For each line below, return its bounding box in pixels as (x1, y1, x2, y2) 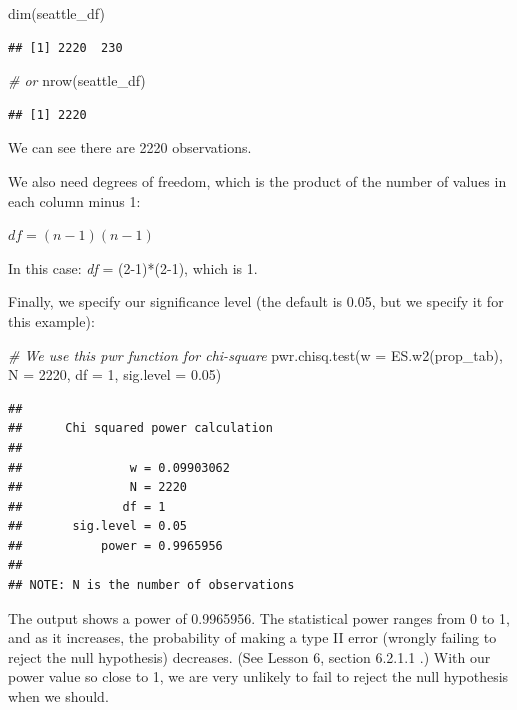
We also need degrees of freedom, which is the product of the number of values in (8, 170, 507, 191)
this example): (8, 310, 95, 331)
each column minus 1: (8, 190, 141, 211)
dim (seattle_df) (8, 3, 105, 23)
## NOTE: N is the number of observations (8, 578, 295, 593)
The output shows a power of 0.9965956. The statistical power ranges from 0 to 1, (8, 607, 510, 628)
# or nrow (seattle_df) (8, 70, 146, 91)
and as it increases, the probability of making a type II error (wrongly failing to (8, 627, 497, 648)
